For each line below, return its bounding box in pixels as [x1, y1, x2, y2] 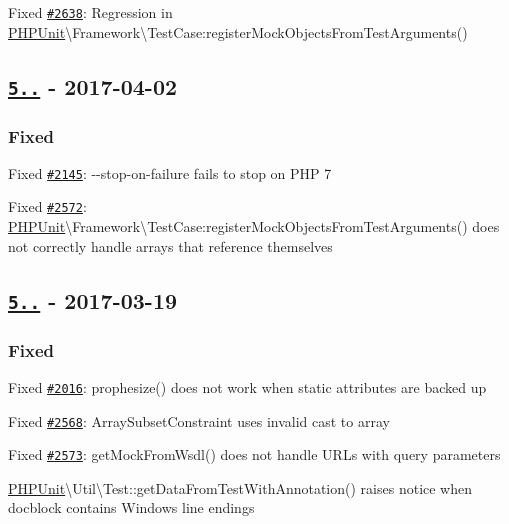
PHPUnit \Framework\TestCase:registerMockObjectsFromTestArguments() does [8, 216, 500, 237]
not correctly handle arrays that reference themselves [8, 235, 333, 256]
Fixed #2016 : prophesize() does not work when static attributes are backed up [8, 376, 487, 397]
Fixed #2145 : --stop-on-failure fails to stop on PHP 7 [8, 162, 332, 183]
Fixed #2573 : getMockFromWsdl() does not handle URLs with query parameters [8, 444, 501, 465]
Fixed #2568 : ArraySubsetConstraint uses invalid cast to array [8, 410, 390, 431]
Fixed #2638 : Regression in [8, 2, 173, 22]
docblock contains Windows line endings [8, 497, 255, 518]
